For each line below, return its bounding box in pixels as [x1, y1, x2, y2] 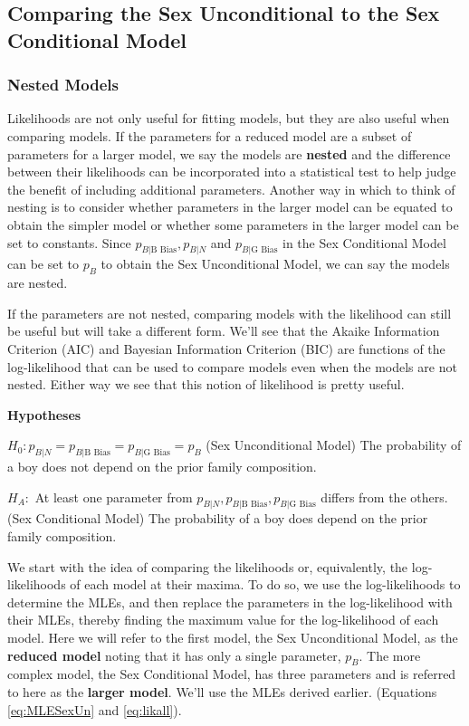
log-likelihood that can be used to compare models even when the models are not [7, 357, 457, 376]
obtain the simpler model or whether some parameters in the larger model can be [7, 215, 459, 234]
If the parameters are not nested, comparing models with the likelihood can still [7, 303, 452, 322]
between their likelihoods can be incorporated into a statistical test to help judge [7, 162, 456, 181]
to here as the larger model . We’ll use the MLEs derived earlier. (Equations [7, 683, 437, 702]
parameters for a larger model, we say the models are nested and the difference [7, 144, 451, 163]
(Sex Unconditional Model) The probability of [206, 435, 462, 454]
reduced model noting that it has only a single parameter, [7, 645, 341, 664]
